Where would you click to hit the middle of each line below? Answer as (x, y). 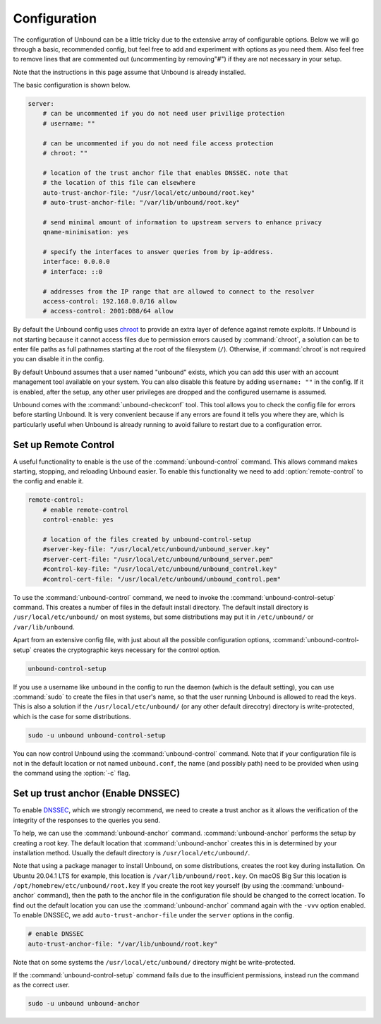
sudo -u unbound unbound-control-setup (97, 735)
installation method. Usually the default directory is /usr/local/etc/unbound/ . (132, 853)
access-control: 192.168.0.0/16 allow (110, 301)
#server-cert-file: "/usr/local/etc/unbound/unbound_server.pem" (158, 559)
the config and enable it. (48, 481)
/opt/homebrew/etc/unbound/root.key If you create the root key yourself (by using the (146, 886)
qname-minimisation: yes (86, 232)
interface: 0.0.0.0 (77, 262)
